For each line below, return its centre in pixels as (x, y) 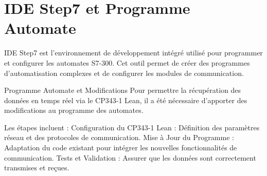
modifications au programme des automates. (74, 110)
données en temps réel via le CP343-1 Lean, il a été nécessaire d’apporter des (126, 100)
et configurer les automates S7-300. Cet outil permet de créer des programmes (127, 62)
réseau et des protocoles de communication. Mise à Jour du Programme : (119, 137)
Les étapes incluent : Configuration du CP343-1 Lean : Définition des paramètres (132, 127)
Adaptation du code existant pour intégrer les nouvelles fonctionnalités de (121, 148)
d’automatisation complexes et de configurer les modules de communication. (124, 73)
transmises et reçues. (37, 168)
